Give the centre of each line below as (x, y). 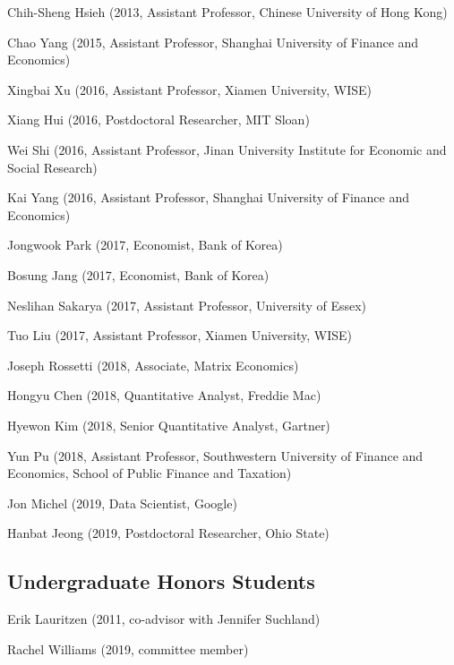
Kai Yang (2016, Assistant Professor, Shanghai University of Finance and (209, 197)
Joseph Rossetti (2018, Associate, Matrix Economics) (153, 365)
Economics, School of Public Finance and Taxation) (150, 473)
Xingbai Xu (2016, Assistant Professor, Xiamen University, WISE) (189, 89)
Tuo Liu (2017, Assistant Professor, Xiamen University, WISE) (180, 335)
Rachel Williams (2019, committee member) (128, 648)
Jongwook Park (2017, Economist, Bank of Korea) (145, 245)
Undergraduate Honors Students (161, 581)
